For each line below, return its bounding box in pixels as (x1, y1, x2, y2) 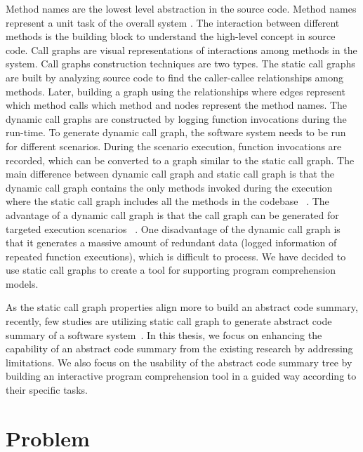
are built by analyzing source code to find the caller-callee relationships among (6, 69, 344, 84)
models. (6, 276, 39, 291)
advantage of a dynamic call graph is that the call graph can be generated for (6, 207, 339, 222)
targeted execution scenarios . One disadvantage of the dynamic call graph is (6, 221, 341, 236)
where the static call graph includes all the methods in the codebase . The (6, 194, 329, 208)
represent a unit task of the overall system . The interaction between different (6, 15, 340, 29)
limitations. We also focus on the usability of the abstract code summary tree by (6, 354, 352, 369)
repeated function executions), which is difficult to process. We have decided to (6, 248, 346, 263)
